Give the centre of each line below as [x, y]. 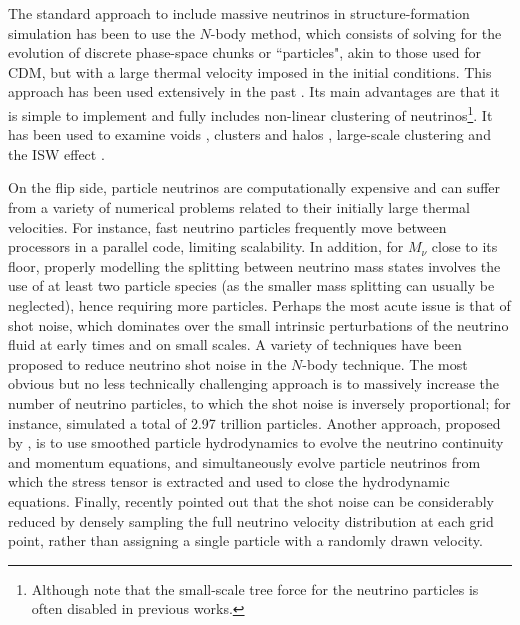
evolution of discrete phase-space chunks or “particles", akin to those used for [244, 52]
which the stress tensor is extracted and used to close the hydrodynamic [229, 481]
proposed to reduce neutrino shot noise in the [147, 363]
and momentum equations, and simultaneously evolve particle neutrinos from [244, 461]
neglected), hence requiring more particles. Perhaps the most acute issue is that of [259, 304]
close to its [464, 246]
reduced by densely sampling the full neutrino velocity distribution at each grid [251, 520]
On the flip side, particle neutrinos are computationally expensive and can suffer [254, 187]
